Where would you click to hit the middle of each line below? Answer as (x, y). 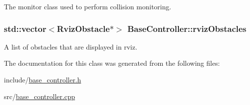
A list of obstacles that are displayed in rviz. (71, 46)
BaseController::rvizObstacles (187, 28)
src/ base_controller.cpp (39, 96)
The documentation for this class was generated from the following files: (112, 63)
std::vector (25, 28)
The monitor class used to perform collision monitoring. (88, 6)
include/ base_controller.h (43, 79)
